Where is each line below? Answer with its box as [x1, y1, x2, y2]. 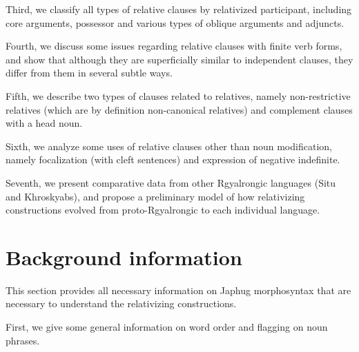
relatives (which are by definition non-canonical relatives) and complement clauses [6, 102, 353, 116]
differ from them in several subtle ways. [6, 65, 173, 80]
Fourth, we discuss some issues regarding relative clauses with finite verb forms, [6, 39, 342, 53]
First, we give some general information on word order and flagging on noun [6, 320, 328, 334]
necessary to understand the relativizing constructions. [6, 296, 237, 311]
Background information [6, 242, 242, 271]
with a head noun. [6, 116, 83, 130]
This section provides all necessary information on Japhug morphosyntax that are [6, 282, 351, 297]
